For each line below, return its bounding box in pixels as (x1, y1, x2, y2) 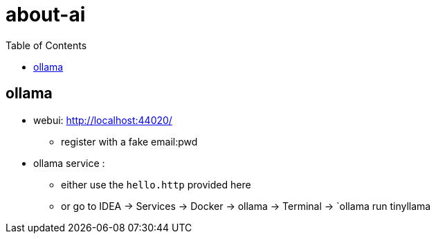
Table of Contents (6, 39, 87, 51)
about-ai (6, 3, 86, 26)
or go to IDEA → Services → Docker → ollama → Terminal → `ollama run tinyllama (61, 200, 431, 212)
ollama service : (33, 157, 105, 169)
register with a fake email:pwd (61, 135, 198, 148)
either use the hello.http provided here (61, 178, 251, 191)
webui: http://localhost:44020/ (33, 114, 172, 126)
